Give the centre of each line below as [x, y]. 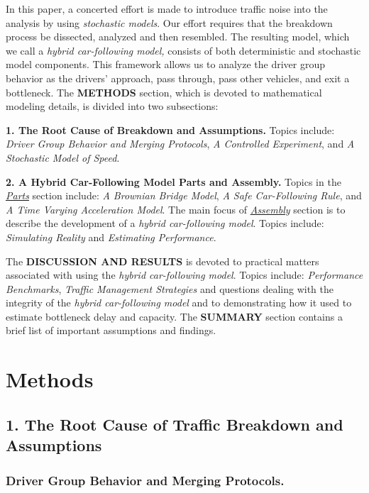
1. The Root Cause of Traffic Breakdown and [175, 424]
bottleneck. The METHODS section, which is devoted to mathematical [164, 92]
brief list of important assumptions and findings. [111, 330]
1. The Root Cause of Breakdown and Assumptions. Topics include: [170, 129]
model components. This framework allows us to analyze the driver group [166, 64]
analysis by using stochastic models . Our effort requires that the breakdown [169, 22]
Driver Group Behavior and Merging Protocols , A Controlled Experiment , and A [180, 144]
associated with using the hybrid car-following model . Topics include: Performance [184, 275]
